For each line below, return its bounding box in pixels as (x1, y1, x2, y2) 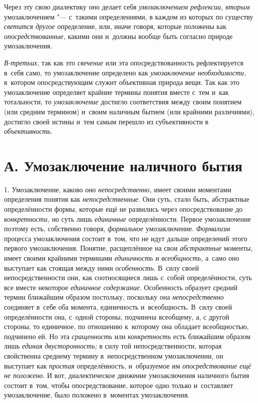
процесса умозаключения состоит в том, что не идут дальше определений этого (4, 233, 248, 243)
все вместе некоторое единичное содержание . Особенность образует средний (4, 282, 238, 292)
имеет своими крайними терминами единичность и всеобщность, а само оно (4, 253, 240, 263)
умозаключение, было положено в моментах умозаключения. (4, 390, 190, 400)
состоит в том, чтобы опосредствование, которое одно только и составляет (4, 380, 233, 390)
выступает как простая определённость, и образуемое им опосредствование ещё (4, 360, 252, 371)
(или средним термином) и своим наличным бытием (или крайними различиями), (4, 106, 255, 116)
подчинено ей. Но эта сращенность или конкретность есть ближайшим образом (4, 331, 251, 341)
